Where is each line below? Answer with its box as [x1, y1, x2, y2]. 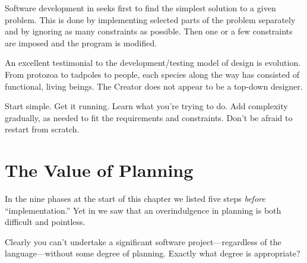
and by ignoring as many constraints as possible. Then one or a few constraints [5, 25, 293, 37]
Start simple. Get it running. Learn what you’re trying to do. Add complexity [5, 100, 288, 112]
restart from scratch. [5, 123, 80, 135]
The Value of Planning [5, 158, 194, 182]
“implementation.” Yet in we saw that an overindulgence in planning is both [5, 204, 281, 216]
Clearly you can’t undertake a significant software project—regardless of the [5, 235, 281, 248]
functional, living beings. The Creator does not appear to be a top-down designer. [5, 80, 303, 92]
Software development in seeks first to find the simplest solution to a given [5, 2, 276, 14]
